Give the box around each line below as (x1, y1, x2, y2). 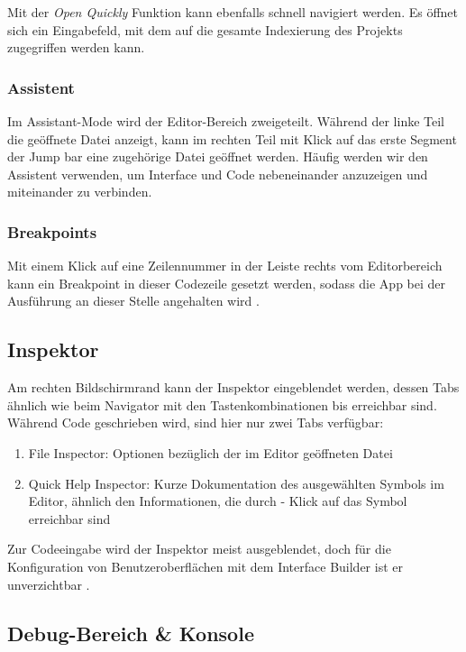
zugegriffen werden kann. (7, 38, 145, 57)
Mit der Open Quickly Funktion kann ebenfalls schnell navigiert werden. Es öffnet (7, 3, 459, 21)
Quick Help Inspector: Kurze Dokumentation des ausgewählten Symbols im (28, 473, 444, 492)
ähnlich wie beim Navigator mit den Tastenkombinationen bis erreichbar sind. (7, 395, 437, 414)
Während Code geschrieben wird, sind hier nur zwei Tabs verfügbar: (7, 413, 384, 432)
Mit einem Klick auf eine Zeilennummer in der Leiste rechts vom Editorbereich (7, 256, 443, 275)
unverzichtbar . (7, 574, 90, 593)
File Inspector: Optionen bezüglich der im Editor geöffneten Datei (28, 443, 393, 462)
